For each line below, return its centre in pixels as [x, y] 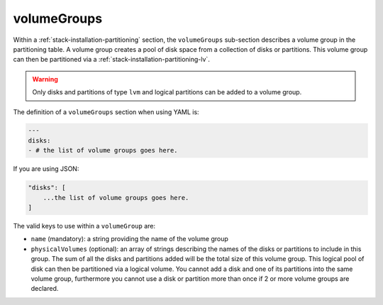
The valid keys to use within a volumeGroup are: [84, 226]
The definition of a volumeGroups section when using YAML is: [106, 112]
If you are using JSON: [46, 169]
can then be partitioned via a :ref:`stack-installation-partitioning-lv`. [112, 60]
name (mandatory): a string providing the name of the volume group [129, 239]
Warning [45, 79]
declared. [45, 289]
